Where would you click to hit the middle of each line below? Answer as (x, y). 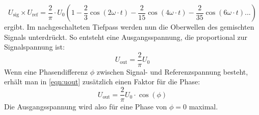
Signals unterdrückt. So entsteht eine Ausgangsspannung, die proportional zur (126, 37)
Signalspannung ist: (34, 47)
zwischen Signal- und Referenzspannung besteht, (172, 71)
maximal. (203, 107)
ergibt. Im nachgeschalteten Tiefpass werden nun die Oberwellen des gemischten (129, 27)
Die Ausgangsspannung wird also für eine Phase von (86, 107)
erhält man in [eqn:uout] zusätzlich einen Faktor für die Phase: (102, 82)
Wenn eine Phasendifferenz (46, 71)
